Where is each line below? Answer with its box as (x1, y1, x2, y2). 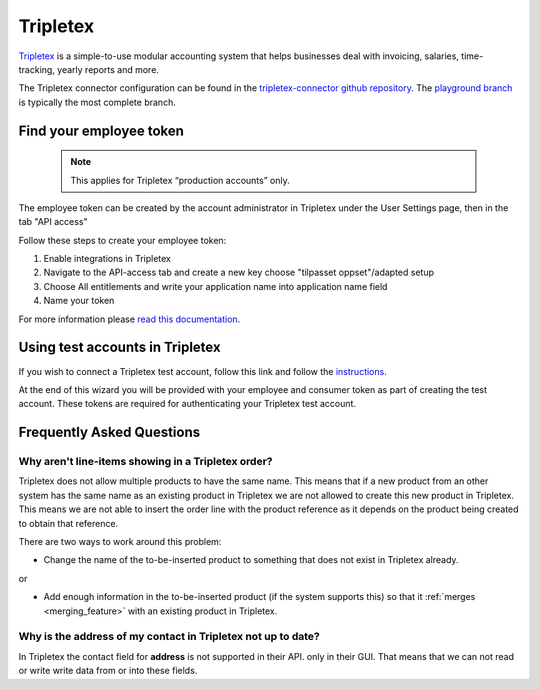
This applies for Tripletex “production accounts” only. (70, 174, 290, 186)
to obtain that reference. (18, 517, 119, 529)
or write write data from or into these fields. (18, 665, 198, 677)
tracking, (18, 63, 55, 75)
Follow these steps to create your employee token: (18, 234, 227, 246)
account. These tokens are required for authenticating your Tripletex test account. (18, 398, 357, 410)
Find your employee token (18, 122, 185, 139)
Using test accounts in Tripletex (18, 339, 221, 356)
